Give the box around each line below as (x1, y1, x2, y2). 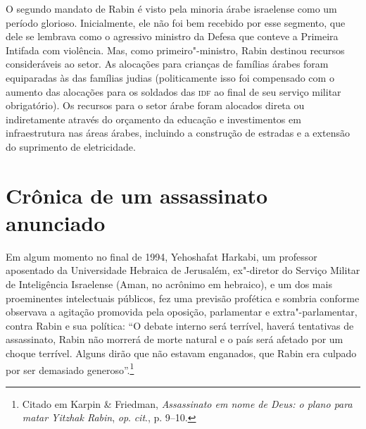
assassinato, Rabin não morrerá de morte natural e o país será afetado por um (6, 332, 343, 347)
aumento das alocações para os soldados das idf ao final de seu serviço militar (6, 84, 341, 99)
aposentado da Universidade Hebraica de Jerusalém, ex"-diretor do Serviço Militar (6, 263, 360, 278)
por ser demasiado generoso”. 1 (6, 360, 134, 377)
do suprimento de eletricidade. (6, 139, 136, 154)
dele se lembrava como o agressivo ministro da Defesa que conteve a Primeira (6, 29, 339, 44)
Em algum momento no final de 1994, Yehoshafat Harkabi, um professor (6, 249, 317, 263)
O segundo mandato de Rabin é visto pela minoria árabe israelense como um (6, 1, 337, 15)
